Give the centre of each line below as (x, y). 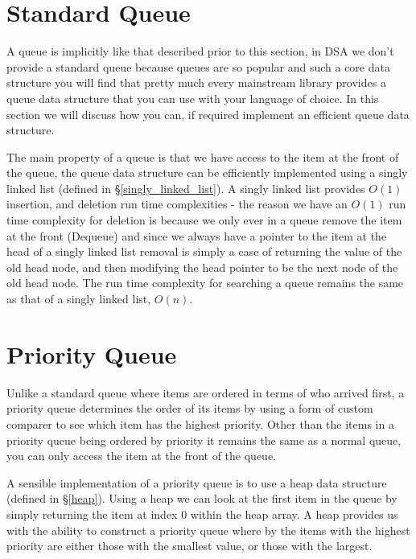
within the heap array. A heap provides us (294, 514)
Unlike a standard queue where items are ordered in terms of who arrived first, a (206, 392)
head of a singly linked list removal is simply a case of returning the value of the (204, 251)
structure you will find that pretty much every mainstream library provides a (196, 82)
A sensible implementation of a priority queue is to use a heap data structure (197, 482)
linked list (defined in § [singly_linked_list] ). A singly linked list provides (186, 188)
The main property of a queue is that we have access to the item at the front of (203, 156)
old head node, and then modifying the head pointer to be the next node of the (202, 267)
